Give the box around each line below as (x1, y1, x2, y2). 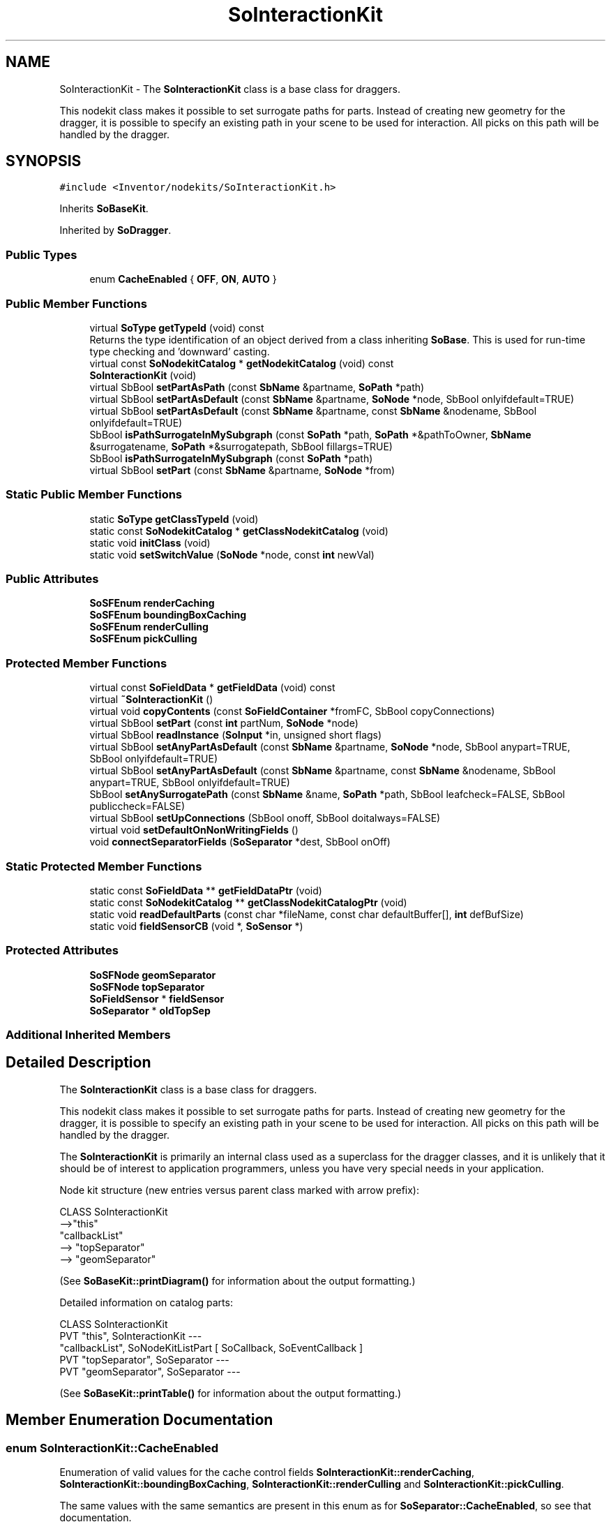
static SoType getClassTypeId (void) (89, 512, 259, 525)
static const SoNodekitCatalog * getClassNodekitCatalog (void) (89, 524, 389, 537)
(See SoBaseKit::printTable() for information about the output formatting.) (59, 1387, 402, 1399)
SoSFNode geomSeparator (89, 968, 216, 981)
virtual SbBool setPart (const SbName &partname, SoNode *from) (89, 464, 395, 476)
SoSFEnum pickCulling (89, 633, 197, 645)
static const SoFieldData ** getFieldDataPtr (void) (89, 884, 322, 896)
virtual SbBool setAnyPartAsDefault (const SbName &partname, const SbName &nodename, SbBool (89, 764, 556, 777)
